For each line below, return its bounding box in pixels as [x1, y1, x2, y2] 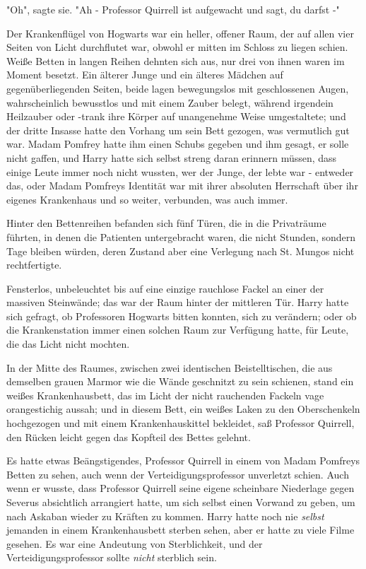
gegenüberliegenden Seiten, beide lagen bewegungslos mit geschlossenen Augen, [6, 81, 349, 95]
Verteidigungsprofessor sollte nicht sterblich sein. [6, 550, 217, 565]
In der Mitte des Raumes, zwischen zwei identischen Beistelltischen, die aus [6, 360, 333, 375]
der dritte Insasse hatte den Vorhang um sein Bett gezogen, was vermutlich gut [6, 122, 350, 137]
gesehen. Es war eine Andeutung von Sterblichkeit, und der [6, 536, 263, 551]
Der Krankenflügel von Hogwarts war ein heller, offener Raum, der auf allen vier [6, 25, 354, 40]
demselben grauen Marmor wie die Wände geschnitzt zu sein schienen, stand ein [6, 374, 354, 389]
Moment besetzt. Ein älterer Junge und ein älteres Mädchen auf [6, 67, 283, 82]
